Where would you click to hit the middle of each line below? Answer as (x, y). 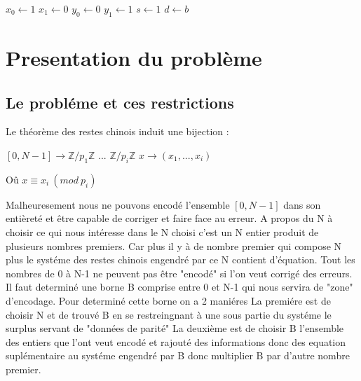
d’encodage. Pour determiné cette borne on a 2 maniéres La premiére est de (168, 300)
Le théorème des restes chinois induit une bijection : (117, 131)
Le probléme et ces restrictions (120, 102)
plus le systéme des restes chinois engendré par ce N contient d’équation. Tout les (180, 259)
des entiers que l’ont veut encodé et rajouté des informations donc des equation (176, 341)
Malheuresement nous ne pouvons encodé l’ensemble (118, 204)
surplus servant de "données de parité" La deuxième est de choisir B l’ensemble (175, 328)
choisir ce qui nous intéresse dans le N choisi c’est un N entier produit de (162, 231)
